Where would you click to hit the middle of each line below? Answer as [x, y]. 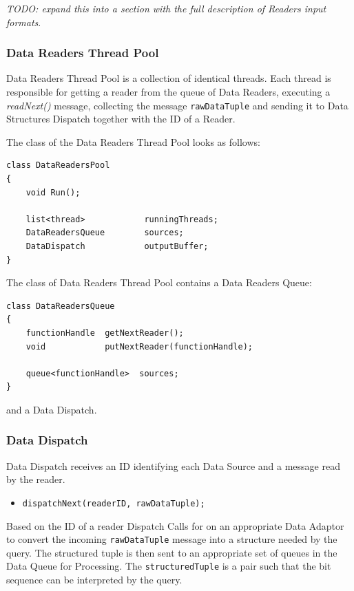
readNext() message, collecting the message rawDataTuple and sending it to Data [177, 105]
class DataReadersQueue [61, 306]
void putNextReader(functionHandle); [139, 346]
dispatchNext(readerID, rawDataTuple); [114, 503]
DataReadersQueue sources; [105, 233]
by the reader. [36, 479]
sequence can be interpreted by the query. [94, 580]
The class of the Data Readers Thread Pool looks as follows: [133, 141]
